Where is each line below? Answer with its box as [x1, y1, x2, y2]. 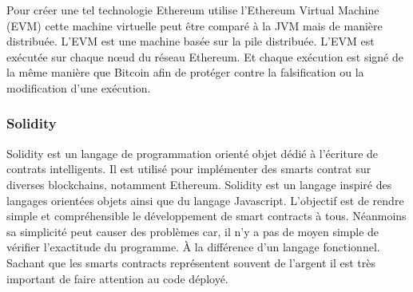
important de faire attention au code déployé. [6, 270, 228, 286]
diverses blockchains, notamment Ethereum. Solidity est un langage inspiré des [6, 176, 392, 192]
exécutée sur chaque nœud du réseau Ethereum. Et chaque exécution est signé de [6, 48, 403, 65]
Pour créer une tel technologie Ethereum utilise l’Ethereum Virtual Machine [6, 2, 379, 18]
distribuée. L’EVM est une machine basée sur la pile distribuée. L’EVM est [6, 33, 375, 49]
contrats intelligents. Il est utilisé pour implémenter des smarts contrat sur [6, 160, 371, 177]
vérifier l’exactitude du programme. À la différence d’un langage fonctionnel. [6, 239, 380, 255]
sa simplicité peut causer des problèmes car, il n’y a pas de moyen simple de [6, 223, 379, 239]
